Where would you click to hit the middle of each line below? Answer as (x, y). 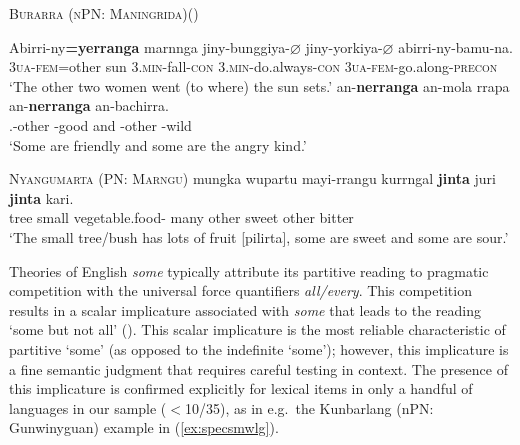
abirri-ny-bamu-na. (455, 46)
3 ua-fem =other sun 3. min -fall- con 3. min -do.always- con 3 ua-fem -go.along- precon (253, 66)
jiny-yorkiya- (344, 46)
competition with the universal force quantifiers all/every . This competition (240, 290)
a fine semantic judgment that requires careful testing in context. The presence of (258, 368)
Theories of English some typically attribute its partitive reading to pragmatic (249, 270)
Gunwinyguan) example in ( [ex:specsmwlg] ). (144, 427)
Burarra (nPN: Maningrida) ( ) (104, 13)
